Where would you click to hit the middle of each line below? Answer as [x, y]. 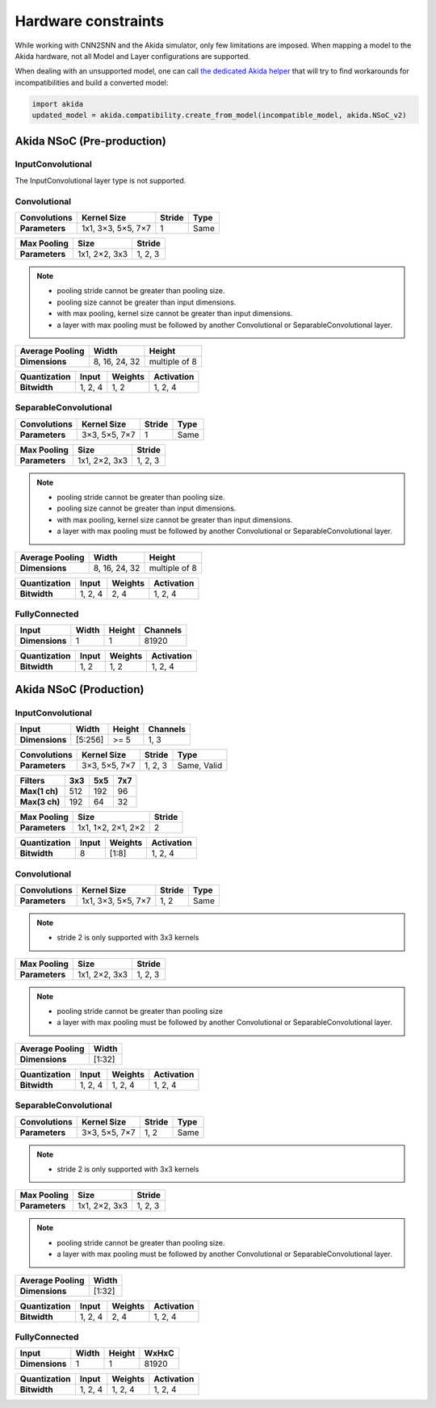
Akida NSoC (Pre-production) [91, 141]
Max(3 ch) [40, 802]
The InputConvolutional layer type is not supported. [101, 180]
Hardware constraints [90, 21]
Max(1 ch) [39, 792]
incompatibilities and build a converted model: [92, 82]
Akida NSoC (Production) [80, 689]
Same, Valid [200, 766]
